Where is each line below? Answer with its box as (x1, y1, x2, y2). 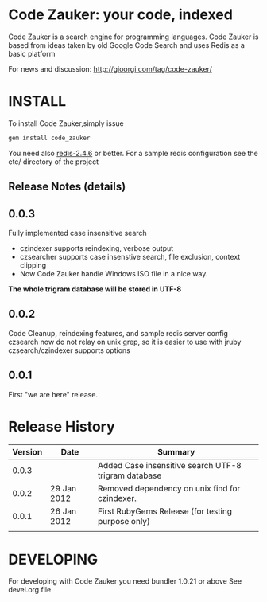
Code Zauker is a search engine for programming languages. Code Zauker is (8, 32, 259, 41)
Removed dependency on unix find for (98, 483, 241, 494)
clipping (19, 260, 46, 270)
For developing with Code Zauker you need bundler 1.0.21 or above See (8, 577, 242, 586)
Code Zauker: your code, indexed (8, 6, 233, 24)
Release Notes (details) (8, 180, 126, 193)
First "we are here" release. (8, 389, 98, 399)
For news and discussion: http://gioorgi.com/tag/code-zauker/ (8, 64, 212, 73)
